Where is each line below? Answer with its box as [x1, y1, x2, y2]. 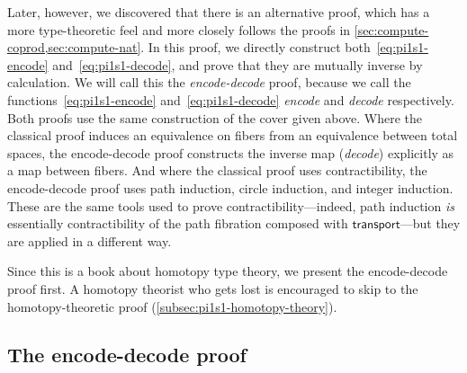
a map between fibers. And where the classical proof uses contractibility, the [7, 161, 427, 180]
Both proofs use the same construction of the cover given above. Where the [7, 108, 423, 127]
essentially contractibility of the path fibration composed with [7, 214, 348, 233]
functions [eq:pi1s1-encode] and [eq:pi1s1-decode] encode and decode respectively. [7, 90, 454, 109]
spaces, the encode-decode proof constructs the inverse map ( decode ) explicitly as [7, 143, 454, 162]
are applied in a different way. [7, 231, 172, 250]
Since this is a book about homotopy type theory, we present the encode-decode [7, 262, 448, 280]
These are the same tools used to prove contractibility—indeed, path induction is [7, 196, 454, 215]
